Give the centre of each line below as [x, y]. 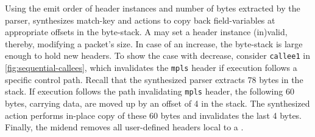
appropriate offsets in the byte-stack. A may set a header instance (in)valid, [146, 32]
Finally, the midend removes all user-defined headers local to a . [124, 127]
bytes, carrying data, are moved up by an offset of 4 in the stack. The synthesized [157, 103]
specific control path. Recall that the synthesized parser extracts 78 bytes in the [154, 79]
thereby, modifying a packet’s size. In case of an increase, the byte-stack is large [154, 43]
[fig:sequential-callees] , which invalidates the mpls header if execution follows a [151, 68]
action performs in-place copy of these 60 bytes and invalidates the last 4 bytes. [154, 115]
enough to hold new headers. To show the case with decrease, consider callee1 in [157, 55]
